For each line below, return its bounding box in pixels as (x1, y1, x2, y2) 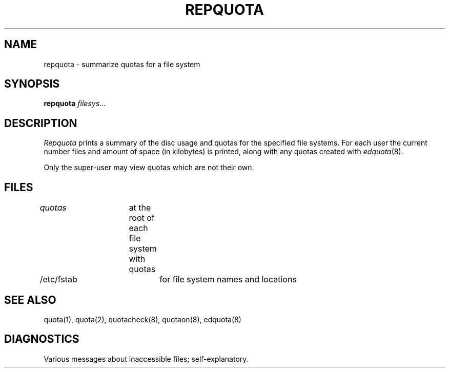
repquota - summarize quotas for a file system (44, 59, 200, 69)
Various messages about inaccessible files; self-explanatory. (44, 354, 249, 363)
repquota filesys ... (44, 99, 106, 108)
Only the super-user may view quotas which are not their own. (44, 163, 254, 172)
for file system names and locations (159, 274, 297, 285)
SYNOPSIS (4, 77, 60, 91)
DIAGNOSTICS (4, 333, 79, 346)
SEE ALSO (4, 293, 56, 306)
